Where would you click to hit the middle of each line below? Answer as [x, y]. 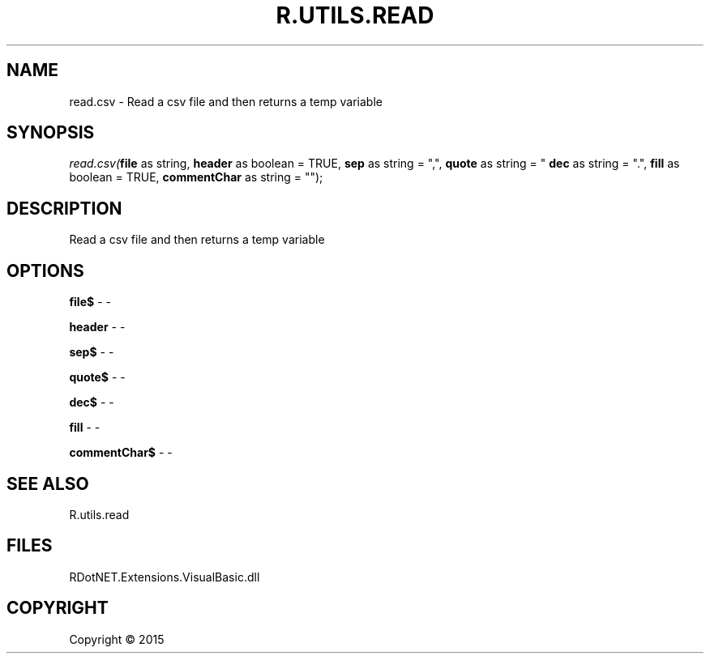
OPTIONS [45, 270]
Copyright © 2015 [117, 639]
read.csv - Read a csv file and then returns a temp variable [226, 101]
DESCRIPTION [64, 208]
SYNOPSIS [51, 133]
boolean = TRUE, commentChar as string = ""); [196, 177]
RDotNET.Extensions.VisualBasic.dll [165, 577]
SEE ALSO [48, 483]
